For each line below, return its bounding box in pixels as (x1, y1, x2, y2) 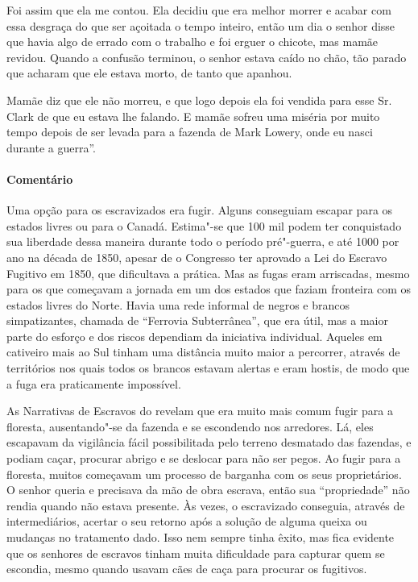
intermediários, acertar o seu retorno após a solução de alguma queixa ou (6, 513, 367, 530)
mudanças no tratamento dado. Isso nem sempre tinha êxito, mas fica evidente (6, 529, 395, 546)
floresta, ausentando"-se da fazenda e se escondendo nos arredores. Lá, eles (6, 418, 374, 434)
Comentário (6, 170, 73, 187)
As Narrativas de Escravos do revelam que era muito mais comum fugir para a (6, 402, 393, 419)
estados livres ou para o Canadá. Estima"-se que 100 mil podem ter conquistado (6, 217, 402, 234)
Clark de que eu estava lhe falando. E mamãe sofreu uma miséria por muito (6, 107, 380, 124)
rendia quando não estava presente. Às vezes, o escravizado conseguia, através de (6, 497, 405, 513)
